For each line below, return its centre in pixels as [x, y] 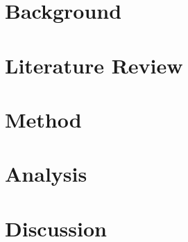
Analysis [46, 174]
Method [43, 119]
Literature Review [94, 65]
